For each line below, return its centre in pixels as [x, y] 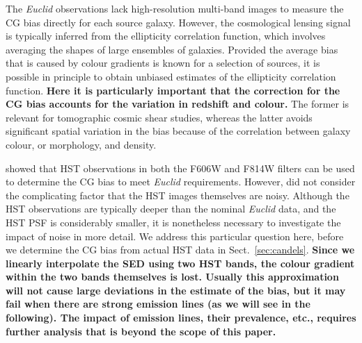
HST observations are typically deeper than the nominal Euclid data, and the [171, 209]
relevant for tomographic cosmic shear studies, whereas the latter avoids [159, 117]
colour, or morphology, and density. [81, 144]
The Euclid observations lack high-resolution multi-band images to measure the [175, 8]
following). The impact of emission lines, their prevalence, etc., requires [181, 318]
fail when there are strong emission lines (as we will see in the [158, 304]
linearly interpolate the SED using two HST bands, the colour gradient [180, 263]
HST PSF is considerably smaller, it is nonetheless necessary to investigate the [173, 222]
